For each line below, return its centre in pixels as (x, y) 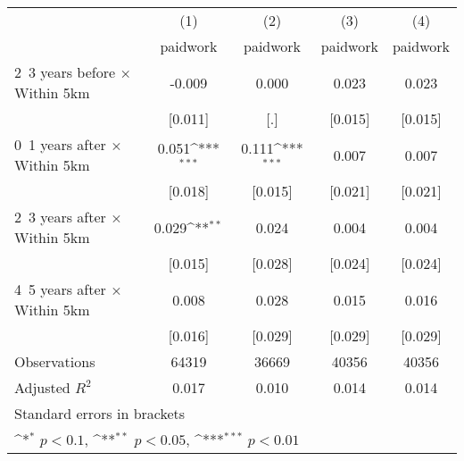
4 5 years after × (68, 289)
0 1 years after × (68, 144)
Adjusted (42, 387)
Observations (55, 361)
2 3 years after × (68, 217)
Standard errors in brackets (100, 413)
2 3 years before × (73, 72)
